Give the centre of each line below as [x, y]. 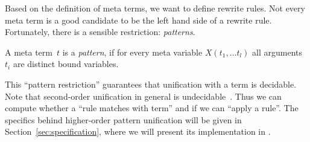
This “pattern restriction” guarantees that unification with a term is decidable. [151, 84]
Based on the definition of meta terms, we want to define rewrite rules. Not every [155, 8]
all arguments [277, 52]
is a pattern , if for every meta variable [132, 52]
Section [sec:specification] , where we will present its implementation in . [138, 131]
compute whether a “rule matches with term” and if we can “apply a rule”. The [152, 108]
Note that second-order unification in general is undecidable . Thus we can [143, 96]
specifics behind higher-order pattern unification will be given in [123, 119]
